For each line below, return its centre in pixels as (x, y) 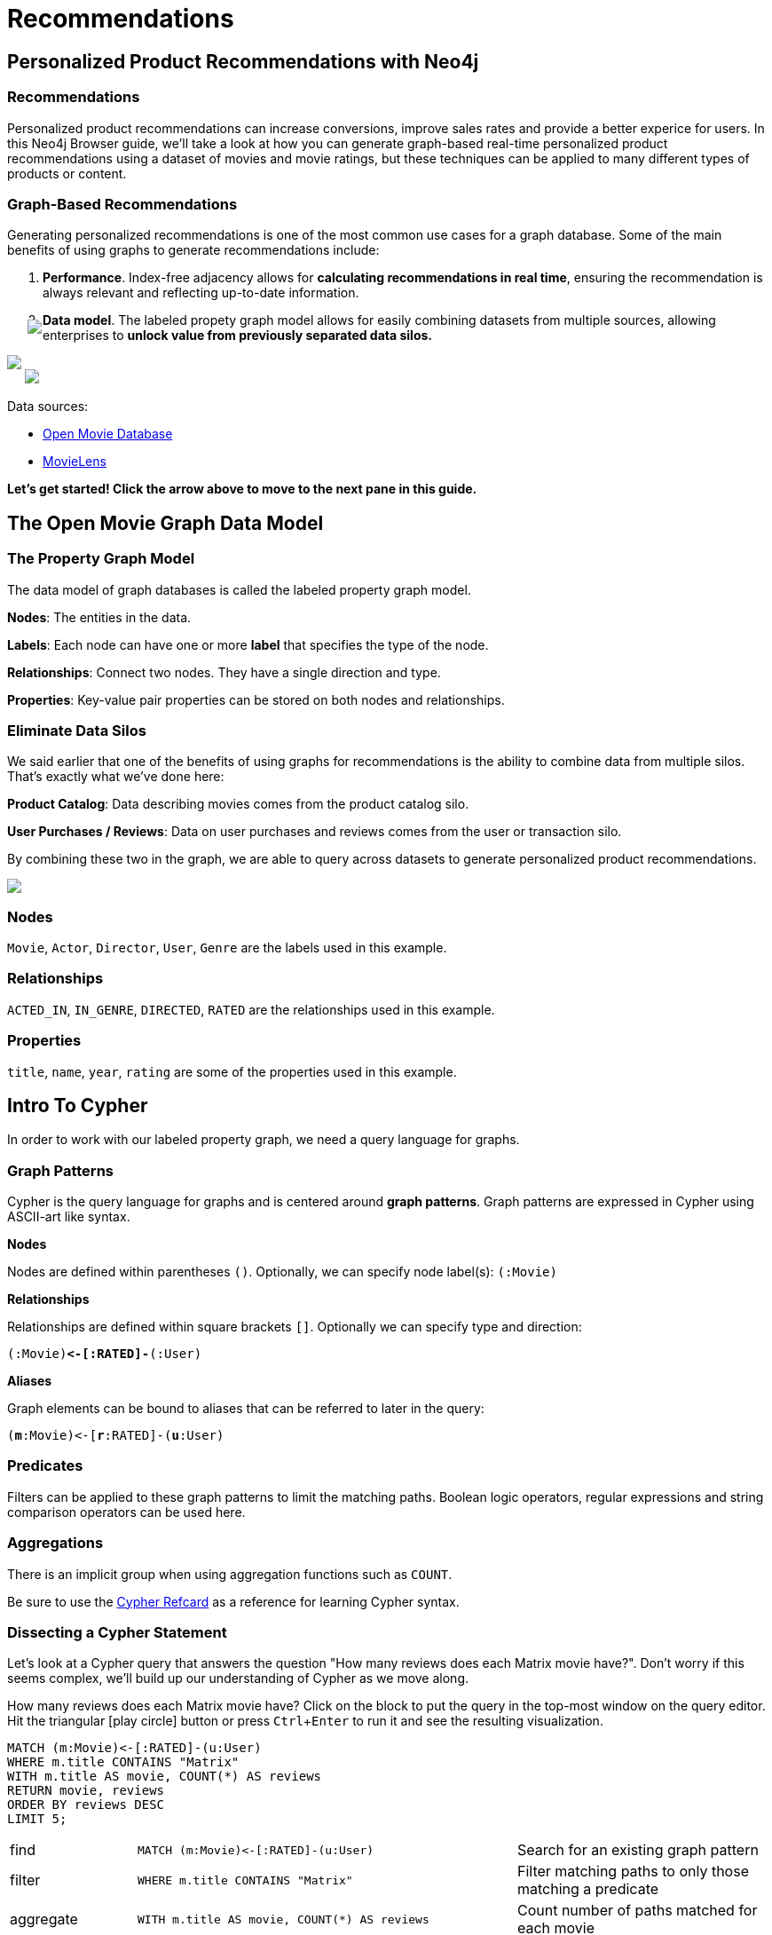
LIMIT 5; (37, 1819)
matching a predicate (588, 1889)
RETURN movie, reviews (86, 1791)
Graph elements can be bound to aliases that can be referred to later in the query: (246, 1409)
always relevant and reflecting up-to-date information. (201, 293)
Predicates (45, 1466)
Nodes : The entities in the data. (99, 617)
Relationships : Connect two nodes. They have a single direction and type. (224, 672)
